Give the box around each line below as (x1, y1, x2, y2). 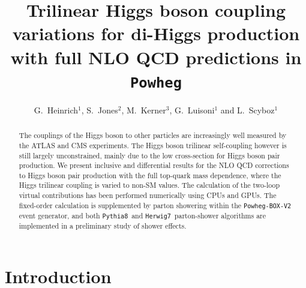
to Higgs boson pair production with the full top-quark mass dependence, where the (19, 170, 281, 180)
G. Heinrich (34, 103, 79, 116)
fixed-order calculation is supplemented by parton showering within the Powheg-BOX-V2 (19, 200, 292, 210)
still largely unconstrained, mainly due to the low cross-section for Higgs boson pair (19, 150, 280, 160)
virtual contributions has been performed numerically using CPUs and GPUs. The (19, 190, 277, 200)
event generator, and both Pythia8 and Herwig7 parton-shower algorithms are (19, 210, 266, 220)
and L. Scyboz (220, 103, 275, 116)
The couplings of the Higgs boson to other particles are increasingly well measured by (19, 130, 287, 140)
